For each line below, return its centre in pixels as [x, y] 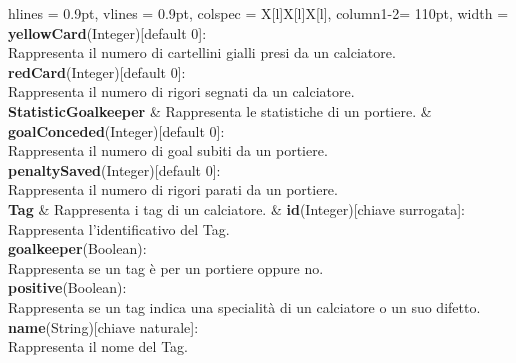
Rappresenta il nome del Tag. [98, 346]
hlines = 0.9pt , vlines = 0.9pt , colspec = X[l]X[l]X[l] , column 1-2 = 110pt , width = [258, 13]
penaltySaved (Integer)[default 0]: [114, 169]
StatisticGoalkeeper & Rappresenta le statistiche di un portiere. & [220, 110]
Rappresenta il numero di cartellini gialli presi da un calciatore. [202, 52]
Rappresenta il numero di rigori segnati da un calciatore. [181, 91]
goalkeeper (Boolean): [77, 248]
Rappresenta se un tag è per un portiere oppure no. [166, 267]
